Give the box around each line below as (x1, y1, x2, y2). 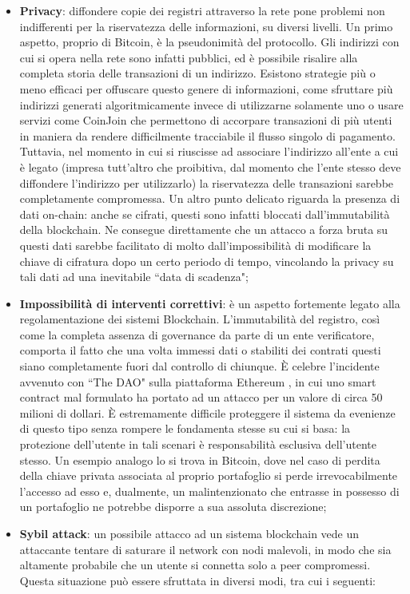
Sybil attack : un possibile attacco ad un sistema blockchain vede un (19, 525, 360, 541)
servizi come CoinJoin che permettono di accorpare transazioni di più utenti (19, 112, 392, 129)
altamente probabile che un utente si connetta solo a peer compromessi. (19, 556, 371, 573)
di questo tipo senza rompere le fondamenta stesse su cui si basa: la (19, 420, 351, 437)
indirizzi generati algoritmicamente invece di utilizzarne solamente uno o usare (19, 96, 404, 113)
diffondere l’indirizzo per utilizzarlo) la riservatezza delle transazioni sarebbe (19, 174, 394, 191)
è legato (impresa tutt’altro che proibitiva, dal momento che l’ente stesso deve (19, 158, 401, 175)
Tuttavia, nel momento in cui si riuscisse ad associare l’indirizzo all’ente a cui (19, 143, 399, 160)
